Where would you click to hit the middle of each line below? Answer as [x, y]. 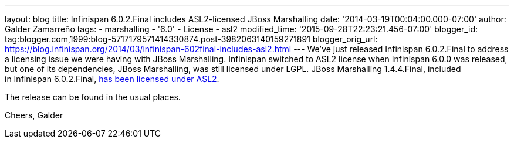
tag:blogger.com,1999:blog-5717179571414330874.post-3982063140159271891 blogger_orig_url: [191, 39]
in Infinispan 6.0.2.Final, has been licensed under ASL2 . [112, 79]
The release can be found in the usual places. [93, 97]
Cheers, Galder [34, 115]
